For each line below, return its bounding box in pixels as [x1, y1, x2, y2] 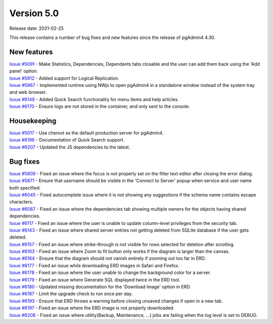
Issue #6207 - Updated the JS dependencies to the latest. [9, 144, 130, 150]
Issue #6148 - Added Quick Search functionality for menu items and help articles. [9, 96, 179, 102]
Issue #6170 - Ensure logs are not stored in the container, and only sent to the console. [9, 104, 190, 110]
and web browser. [9, 89, 47, 96]
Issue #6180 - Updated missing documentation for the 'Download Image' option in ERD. [9, 284, 192, 290]
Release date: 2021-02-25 [9, 25, 64, 31]
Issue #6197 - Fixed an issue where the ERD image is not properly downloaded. [9, 305, 174, 311]
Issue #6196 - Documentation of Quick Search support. [9, 137, 125, 143]
